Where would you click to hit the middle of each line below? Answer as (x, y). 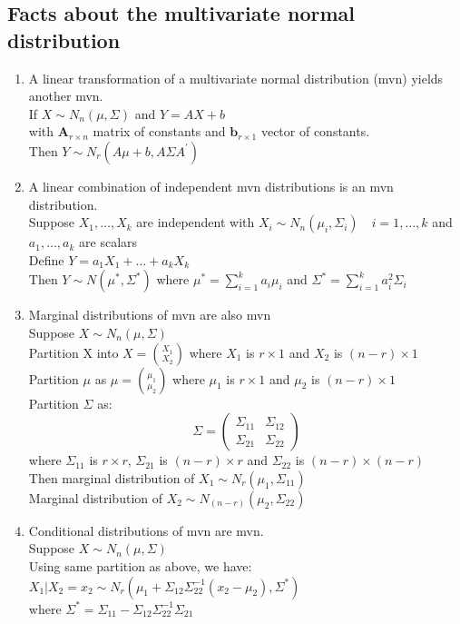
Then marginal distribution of (112, 477)
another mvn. (66, 96)
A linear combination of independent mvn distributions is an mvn (211, 186)
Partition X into (73, 352)
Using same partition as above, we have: (140, 565)
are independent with (196, 222)
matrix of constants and (159, 131)
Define (46, 259)
